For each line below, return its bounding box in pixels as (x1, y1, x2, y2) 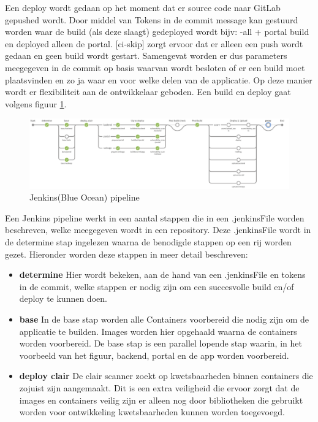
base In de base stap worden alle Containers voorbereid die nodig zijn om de (19, 312, 309, 325)
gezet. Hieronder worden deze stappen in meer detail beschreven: (5, 247, 248, 260)
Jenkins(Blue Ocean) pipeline (29, 191, 140, 204)
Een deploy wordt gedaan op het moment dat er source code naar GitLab (5, 1, 281, 13)
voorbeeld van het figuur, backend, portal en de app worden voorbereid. (19, 348, 289, 361)
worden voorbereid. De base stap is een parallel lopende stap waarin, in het (19, 337, 302, 350)
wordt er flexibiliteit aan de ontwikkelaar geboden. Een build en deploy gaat (5, 85, 291, 98)
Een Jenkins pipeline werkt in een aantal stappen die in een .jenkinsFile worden (5, 211, 305, 224)
